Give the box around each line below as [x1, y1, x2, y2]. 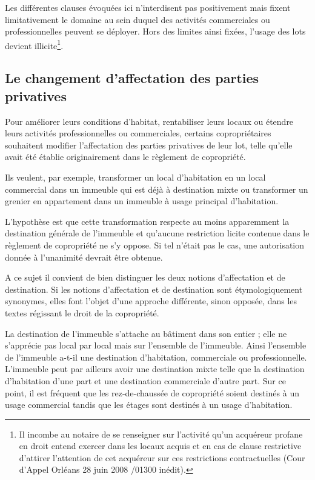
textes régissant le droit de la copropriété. [5, 306, 159, 319]
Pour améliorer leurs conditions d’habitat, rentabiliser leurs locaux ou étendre [5, 115, 294, 127]
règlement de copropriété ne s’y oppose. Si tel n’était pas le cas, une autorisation [5, 238, 305, 251]
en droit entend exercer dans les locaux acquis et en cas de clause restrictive [19, 439, 302, 452]
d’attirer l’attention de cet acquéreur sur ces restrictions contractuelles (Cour [19, 451, 305, 464]
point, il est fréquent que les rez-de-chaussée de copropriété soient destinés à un [5, 386, 299, 399]
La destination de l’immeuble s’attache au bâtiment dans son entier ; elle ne [5, 327, 287, 339]
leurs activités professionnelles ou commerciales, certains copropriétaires [5, 127, 271, 139]
